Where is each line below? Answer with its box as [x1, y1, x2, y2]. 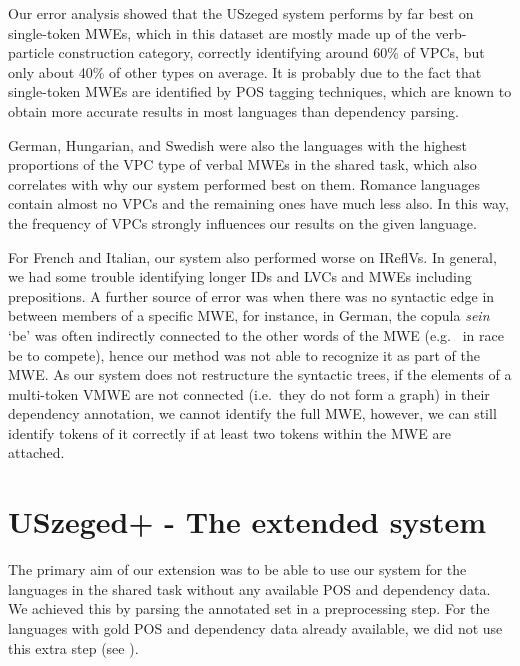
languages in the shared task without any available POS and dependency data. [8, 578, 491, 599]
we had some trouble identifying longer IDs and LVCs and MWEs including [8, 266, 472, 287]
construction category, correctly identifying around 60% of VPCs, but [58, 42, 485, 63]
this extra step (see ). [8, 637, 139, 658]
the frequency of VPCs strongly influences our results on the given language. [8, 212, 477, 233]
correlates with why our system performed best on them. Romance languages [8, 173, 481, 194]
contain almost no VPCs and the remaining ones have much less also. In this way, [8, 193, 509, 214]
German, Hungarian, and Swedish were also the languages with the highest [8, 134, 468, 155]
